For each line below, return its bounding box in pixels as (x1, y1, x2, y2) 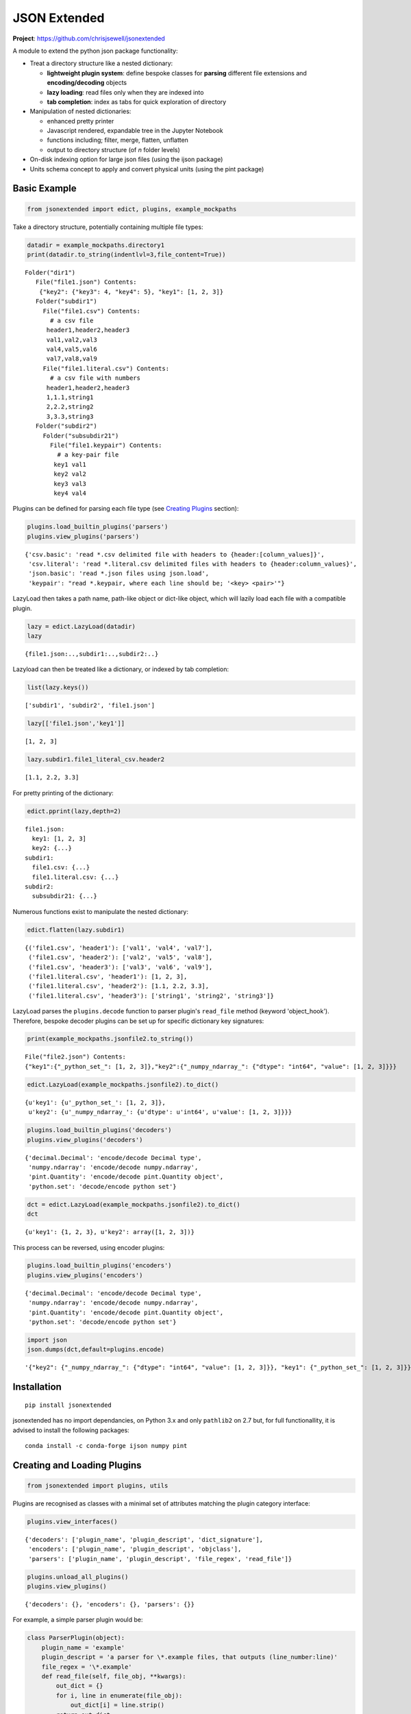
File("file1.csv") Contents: (42, 307, 140, 315)
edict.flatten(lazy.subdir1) (27, 926, 125, 934)
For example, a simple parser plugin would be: (12, 1615, 143, 1624)
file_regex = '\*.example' (41, 1663, 133, 1671)
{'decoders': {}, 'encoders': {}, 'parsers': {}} (25, 1601, 195, 1608)
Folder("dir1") (25, 268, 76, 276)
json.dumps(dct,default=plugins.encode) (27, 1346, 164, 1353)
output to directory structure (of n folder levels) (47, 145, 181, 154)
